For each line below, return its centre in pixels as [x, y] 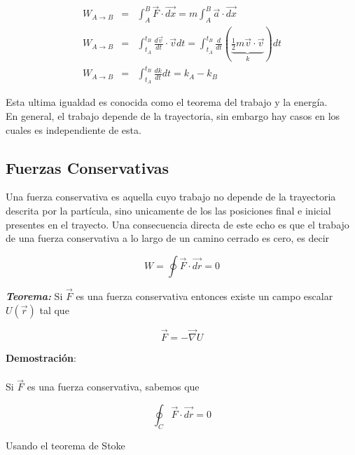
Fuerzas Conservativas [88, 167]
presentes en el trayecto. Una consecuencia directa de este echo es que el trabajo [177, 224]
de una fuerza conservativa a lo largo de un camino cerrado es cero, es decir [168, 238]
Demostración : [41, 357]
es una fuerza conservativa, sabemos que [113, 387]
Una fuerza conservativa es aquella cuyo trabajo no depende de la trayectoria [171, 197]
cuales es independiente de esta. [74, 129]
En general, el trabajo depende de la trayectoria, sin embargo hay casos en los [173, 116]
